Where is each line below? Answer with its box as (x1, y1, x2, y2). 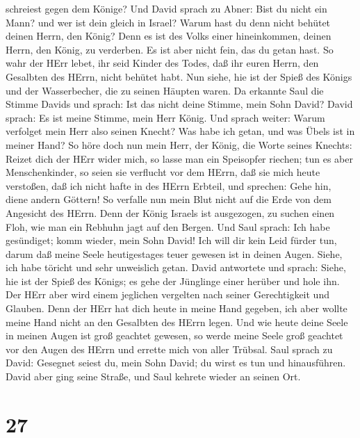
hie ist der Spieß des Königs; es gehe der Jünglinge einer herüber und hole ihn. (6, 273, 340, 288)
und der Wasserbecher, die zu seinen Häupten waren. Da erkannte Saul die (6, 83, 324, 97)
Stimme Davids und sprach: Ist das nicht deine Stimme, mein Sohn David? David (6, 97, 353, 111)
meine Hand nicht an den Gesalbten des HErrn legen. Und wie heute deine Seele (6, 314, 348, 329)
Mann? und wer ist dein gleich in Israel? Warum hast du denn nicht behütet (6, 15, 331, 29)
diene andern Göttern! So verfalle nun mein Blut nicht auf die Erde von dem (6, 192, 332, 206)
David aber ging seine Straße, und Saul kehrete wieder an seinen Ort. (6, 369, 301, 384)
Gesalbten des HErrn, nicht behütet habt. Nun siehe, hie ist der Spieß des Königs (6, 69, 352, 83)
